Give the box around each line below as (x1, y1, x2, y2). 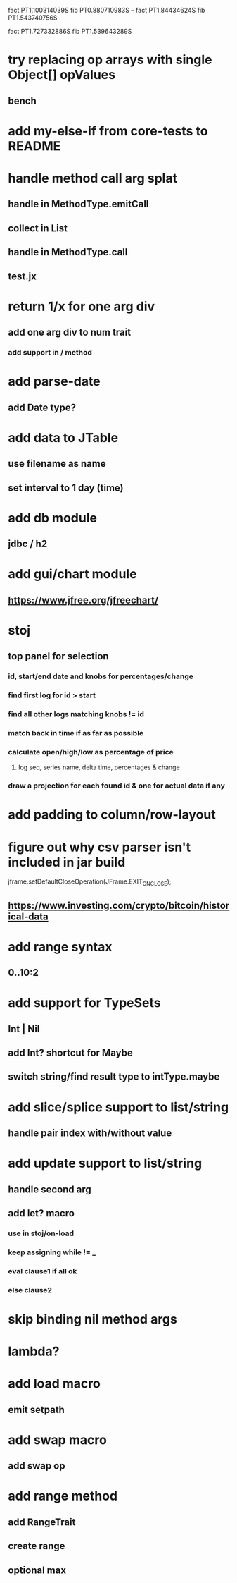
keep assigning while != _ (8, 1247, 96, 1257)
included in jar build (8, 854, 126, 870)
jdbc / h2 (8, 538, 48, 550)
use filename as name (8, 458, 106, 470)
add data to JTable (8, 429, 119, 446)
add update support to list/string (8, 1156, 203, 1171)
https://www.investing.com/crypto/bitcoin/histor (8, 899, 230, 912)
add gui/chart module (8, 566, 137, 582)
